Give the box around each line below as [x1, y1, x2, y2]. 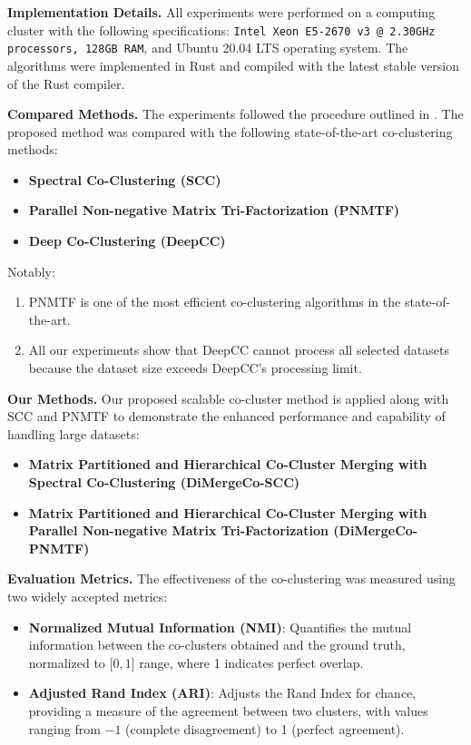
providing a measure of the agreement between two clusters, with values [28, 701, 428, 720]
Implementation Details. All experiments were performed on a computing [7, 3, 436, 21]
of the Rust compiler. [7, 74, 125, 93]
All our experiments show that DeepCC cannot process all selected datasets [28, 340, 449, 359]
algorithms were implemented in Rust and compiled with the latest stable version [7, 55, 460, 74]
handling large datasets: [7, 424, 140, 443]
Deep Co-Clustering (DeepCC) [28, 231, 226, 250]
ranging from [28, 719, 101, 738]
